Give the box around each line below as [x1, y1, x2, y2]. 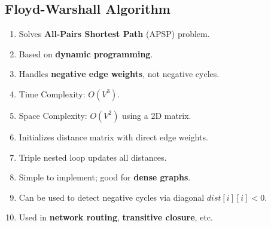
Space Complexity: [19, 109, 87, 121]
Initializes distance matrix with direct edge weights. [19, 130, 208, 143]
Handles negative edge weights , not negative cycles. [19, 68, 220, 80]
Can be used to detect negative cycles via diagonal [19, 191, 205, 203]
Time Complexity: [19, 87, 86, 100]
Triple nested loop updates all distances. [19, 151, 167, 163]
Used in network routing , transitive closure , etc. [19, 211, 213, 223]
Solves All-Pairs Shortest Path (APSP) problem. [19, 27, 210, 40]
